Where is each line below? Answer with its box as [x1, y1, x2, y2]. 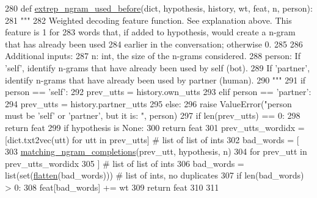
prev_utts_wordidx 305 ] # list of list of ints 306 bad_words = [5, 157, 244, 169]
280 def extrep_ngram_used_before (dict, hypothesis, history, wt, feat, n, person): [5, 2, 313, 14]
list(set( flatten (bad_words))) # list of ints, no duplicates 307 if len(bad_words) [5, 169, 304, 182]
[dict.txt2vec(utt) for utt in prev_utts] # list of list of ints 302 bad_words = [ [5, 133, 299, 146]
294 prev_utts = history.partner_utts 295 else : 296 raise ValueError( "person [5, 97, 292, 110]
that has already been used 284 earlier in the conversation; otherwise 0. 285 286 [5, 37, 303, 50]
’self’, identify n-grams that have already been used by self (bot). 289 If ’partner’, [5, 61, 310, 74]
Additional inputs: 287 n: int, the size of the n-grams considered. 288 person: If [5, 49, 301, 62]
